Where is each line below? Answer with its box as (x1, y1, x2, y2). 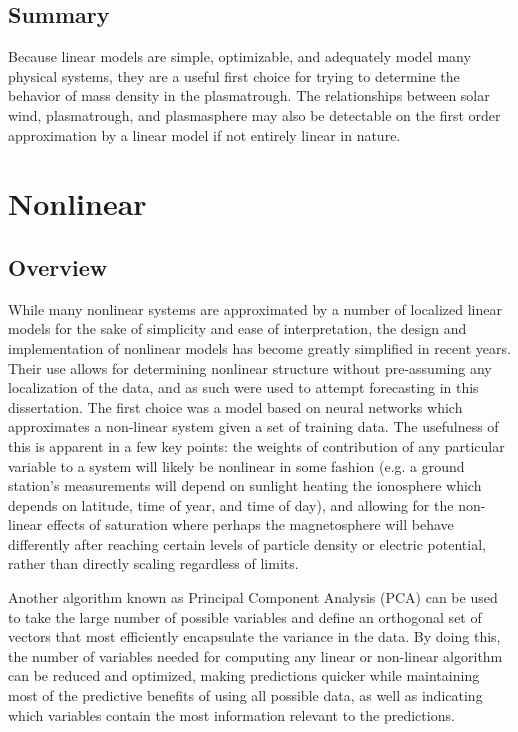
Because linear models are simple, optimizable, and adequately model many (8, 46, 471, 67)
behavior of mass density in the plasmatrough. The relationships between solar (8, 85, 490, 106)
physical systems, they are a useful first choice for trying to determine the (8, 65, 460, 86)
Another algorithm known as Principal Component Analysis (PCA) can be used (8, 587, 498, 608)
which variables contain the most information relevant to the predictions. (8, 704, 455, 725)
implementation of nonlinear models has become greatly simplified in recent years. (8, 337, 511, 358)
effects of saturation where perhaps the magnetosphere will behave (46, 514, 454, 535)
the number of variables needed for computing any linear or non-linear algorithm (8, 645, 503, 666)
